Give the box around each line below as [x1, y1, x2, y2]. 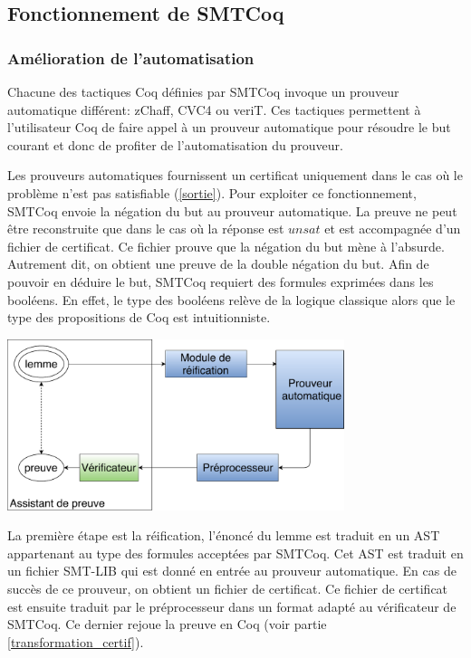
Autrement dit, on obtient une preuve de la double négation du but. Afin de [7, 254, 429, 273]
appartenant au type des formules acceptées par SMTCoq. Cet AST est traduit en [7, 543, 464, 562]
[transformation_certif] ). [7, 632, 144, 651]
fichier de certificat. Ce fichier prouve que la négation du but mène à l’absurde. [7, 236, 445, 255]
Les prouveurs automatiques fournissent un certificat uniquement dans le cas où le [7, 166, 463, 185]
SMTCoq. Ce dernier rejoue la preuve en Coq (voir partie [7, 615, 327, 634]
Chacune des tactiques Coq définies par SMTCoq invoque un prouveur [7, 82, 399, 100]
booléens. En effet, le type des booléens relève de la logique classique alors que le [7, 290, 456, 309]
